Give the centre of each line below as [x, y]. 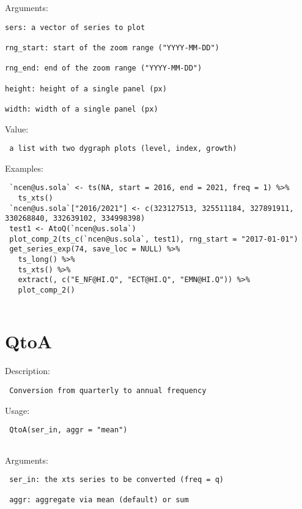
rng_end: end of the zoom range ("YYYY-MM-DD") [104, 68]
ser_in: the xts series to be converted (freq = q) [116, 480]
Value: [17, 128]
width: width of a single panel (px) [82, 109]
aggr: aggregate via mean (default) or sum [99, 500]
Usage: [17, 410]
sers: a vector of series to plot [75, 27]
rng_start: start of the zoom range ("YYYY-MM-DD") [112, 48]
